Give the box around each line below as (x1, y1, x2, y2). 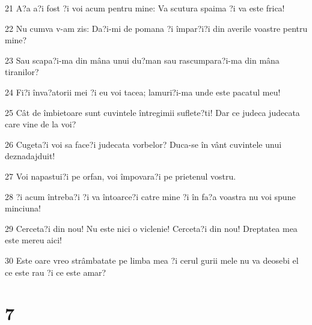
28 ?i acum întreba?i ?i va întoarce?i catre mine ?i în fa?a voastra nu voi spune (5, 190, 296, 202)
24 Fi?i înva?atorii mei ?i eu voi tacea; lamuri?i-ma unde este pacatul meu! (5, 85, 281, 98)
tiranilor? (5, 65, 39, 78)
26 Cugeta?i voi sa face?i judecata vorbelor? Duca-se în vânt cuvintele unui (5, 138, 282, 150)
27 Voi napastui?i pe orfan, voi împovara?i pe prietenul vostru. (5, 169, 236, 182)
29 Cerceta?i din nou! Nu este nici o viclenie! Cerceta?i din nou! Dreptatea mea (5, 222, 298, 234)
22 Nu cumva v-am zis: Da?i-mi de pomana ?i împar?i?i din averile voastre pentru (5, 22, 308, 34)
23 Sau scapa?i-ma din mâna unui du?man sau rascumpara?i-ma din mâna (5, 53, 280, 66)
